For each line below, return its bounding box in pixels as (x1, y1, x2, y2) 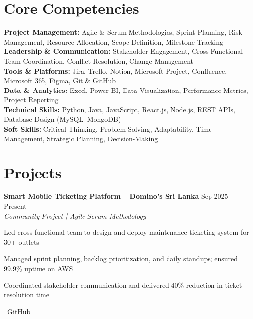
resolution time (4, 289, 49, 300)
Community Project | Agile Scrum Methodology (4, 210, 146, 221)
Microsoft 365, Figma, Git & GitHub (4, 75, 116, 86)
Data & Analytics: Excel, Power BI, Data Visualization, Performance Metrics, (4, 85, 248, 95)
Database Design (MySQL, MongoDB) (4, 114, 121, 124)
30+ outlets (4, 236, 39, 247)
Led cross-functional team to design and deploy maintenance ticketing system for (4, 227, 249, 237)
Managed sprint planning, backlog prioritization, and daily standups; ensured (4, 253, 238, 264)
